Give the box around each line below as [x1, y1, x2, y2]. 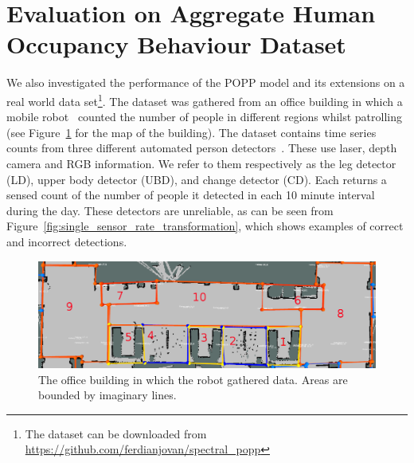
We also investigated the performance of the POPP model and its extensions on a [6, 74, 405, 91]
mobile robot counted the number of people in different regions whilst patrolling [6, 108, 402, 125]
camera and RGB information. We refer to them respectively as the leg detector [6, 155, 396, 171]
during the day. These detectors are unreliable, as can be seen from [6, 202, 334, 218]
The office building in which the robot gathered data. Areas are [38, 371, 348, 387]
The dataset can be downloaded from [25, 425, 207, 441]
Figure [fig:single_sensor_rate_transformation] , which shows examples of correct [6, 218, 404, 234]
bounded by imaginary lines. [38, 386, 177, 403]
